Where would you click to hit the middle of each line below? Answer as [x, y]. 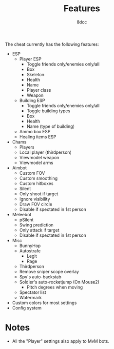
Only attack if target [39, 230]
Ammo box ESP [35, 131]
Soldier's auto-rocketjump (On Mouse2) [59, 282]
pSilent [26, 220]
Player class [39, 90]
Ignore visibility [35, 199]
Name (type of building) [50, 126]
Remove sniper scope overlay [49, 271]
